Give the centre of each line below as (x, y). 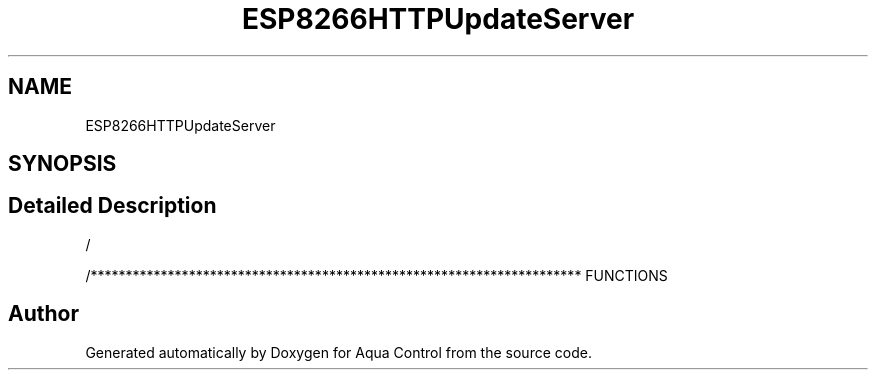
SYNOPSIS (62, 164)
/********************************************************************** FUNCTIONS (376, 275)
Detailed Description (112, 206)
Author (43, 314)
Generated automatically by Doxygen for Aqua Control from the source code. (338, 352)
